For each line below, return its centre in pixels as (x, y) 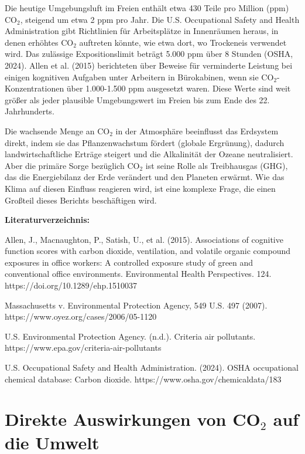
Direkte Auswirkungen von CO (133, 419)
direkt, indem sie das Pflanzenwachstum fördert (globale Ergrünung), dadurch (145, 142)
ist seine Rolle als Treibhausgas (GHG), (217, 165)
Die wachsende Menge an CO (57, 131)
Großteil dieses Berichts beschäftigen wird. (81, 200)
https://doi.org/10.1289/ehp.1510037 (71, 285)
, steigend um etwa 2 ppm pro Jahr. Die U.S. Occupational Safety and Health (160, 19)
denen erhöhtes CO (39, 42)
